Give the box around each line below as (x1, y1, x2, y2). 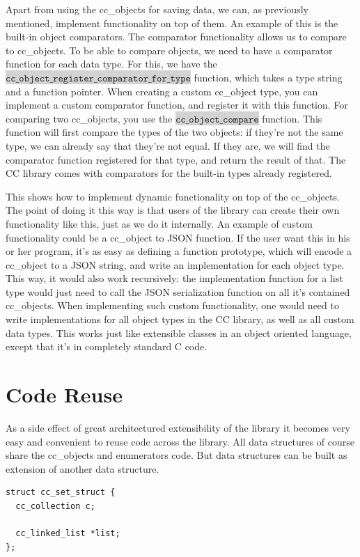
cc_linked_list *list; (15, 528, 120, 539)
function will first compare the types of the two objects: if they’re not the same (6, 125, 343, 139)
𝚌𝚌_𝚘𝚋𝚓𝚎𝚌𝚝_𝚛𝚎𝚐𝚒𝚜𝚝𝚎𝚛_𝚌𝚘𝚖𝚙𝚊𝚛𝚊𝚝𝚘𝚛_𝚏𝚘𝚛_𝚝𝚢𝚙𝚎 (6, 73, 191, 84)
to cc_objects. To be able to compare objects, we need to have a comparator (6, 42, 333, 57)
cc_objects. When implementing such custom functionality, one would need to (6, 298, 339, 313)
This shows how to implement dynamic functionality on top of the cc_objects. (6, 189, 340, 203)
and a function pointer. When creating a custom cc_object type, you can (6, 84, 318, 98)
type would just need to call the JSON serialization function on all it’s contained (6, 284, 350, 299)
